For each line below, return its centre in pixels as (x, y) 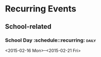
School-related (28, 27)
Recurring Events (41, 9)
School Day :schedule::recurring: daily (50, 40)
